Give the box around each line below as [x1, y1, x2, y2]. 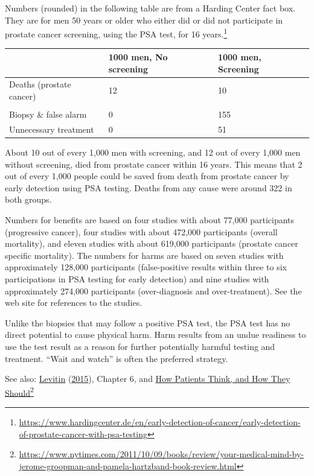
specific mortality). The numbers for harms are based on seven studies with [5, 249, 284, 261]
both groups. [5, 193, 52, 206]
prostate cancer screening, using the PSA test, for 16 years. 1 [5, 26, 228, 40]
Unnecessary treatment [9, 122, 94, 135]
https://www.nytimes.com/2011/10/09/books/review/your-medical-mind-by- [19, 448, 304, 460]
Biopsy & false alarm [9, 108, 87, 121]
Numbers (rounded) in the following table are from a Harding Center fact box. [5, 2, 296, 14]
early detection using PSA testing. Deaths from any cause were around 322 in [5, 181, 292, 194]
